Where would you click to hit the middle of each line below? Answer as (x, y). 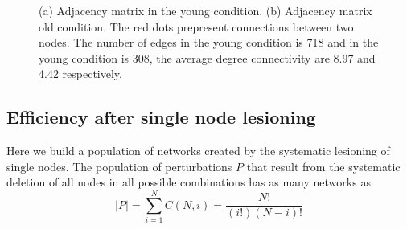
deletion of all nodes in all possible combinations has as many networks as (189, 182)
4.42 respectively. (80, 74)
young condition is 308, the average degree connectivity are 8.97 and (207, 57)
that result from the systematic (323, 166)
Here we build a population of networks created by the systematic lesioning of (198, 151)
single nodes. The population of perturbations (119, 166)
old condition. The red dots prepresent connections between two (196, 26)
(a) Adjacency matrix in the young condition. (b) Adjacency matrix (206, 10)
